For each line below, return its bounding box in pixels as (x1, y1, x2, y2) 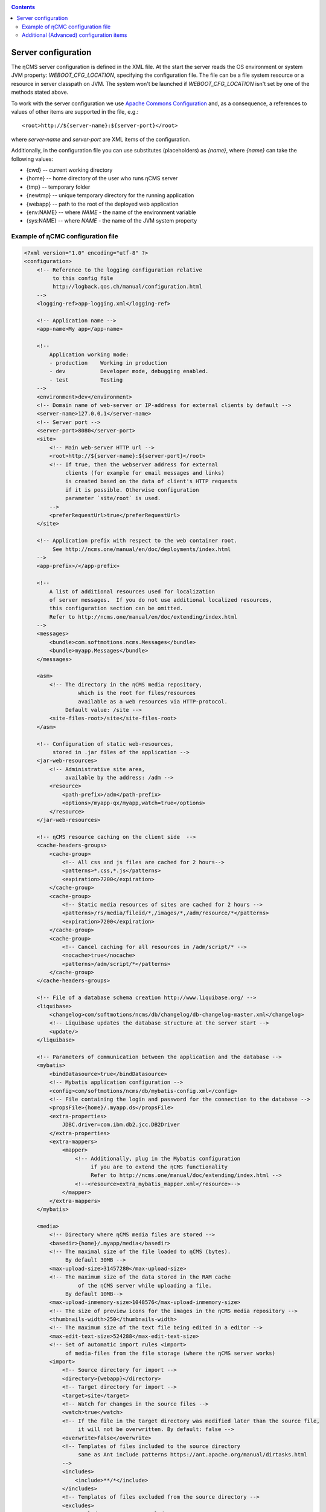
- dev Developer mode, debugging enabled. (49, 368, 209, 375)
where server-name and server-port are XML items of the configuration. (11, 135, 191, 143)
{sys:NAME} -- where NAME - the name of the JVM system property (26, 217, 197, 224)
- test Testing (49, 376, 123, 383)
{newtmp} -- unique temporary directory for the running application (26, 192, 194, 199)
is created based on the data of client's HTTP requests (65, 478, 238, 485)
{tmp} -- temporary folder (26, 183, 91, 191)
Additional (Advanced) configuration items (22, 31, 127, 39)
